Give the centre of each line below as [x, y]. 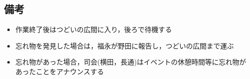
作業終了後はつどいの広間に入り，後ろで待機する [94, 29]
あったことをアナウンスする [60, 71]
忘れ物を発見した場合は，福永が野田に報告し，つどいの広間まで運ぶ [125, 45]
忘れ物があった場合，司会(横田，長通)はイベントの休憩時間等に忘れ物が [131, 62]
